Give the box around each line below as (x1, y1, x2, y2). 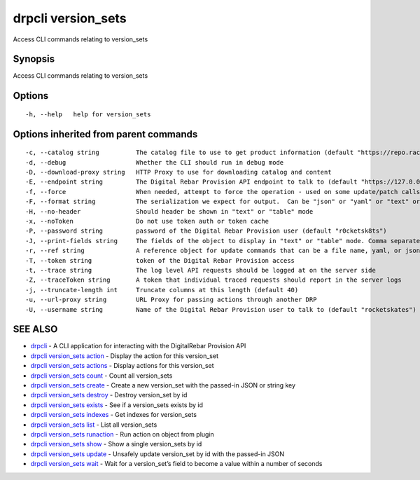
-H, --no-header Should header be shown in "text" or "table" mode (25, 207, 314, 215)
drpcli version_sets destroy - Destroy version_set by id (30, 391, 188, 399)
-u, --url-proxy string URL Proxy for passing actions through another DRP (25, 296, 317, 304)
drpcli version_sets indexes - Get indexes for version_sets (30, 411, 197, 419)
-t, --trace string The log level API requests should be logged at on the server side (25, 266, 376, 274)
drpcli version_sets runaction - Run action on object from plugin (30, 430, 215, 438)
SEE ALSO (13, 323, 58, 336)
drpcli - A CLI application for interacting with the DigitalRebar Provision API (30, 342, 246, 350)
